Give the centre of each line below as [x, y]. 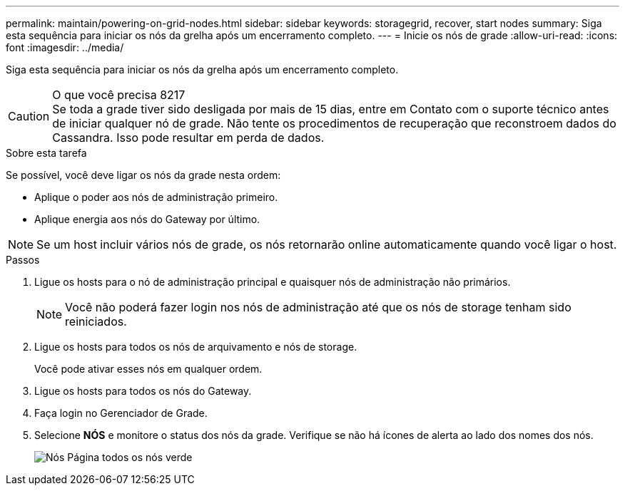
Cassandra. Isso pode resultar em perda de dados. [188, 138]
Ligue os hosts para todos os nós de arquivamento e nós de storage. [196, 347]
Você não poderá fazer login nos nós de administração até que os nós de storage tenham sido [318, 307]
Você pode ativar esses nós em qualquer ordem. [148, 369]
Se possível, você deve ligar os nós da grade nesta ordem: [143, 175]
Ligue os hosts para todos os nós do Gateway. [143, 391]
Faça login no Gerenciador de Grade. [121, 413]
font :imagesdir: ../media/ [65, 47]
